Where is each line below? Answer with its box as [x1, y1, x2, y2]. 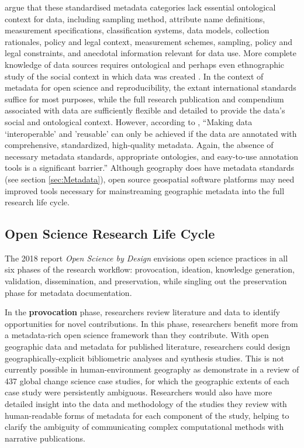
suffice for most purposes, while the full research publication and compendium [5, 92, 284, 105]
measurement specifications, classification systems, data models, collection [5, 24, 270, 36]
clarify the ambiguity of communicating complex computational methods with [5, 421, 284, 433]
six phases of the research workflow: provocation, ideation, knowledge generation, [5, 263, 295, 275]
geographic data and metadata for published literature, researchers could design [5, 340, 291, 353]
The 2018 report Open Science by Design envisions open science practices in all [5, 251, 288, 264]
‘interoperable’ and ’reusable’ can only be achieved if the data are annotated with [5, 127, 297, 139]
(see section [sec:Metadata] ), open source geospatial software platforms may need [5, 173, 295, 185]
